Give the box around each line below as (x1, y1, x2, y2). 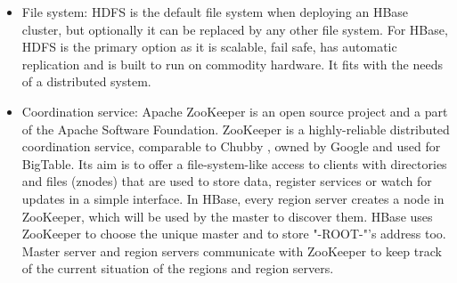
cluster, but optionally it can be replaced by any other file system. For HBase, (21, 20, 448, 38)
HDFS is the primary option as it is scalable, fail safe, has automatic (21, 37, 397, 56)
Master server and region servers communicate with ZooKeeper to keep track (21, 241, 442, 260)
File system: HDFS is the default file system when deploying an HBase (21, 3, 409, 20)
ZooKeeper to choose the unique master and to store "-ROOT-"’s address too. (21, 224, 446, 243)
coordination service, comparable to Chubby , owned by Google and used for (21, 137, 441, 156)
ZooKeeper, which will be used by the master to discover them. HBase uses (21, 206, 433, 225)
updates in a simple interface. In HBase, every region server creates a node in (21, 189, 445, 207)
